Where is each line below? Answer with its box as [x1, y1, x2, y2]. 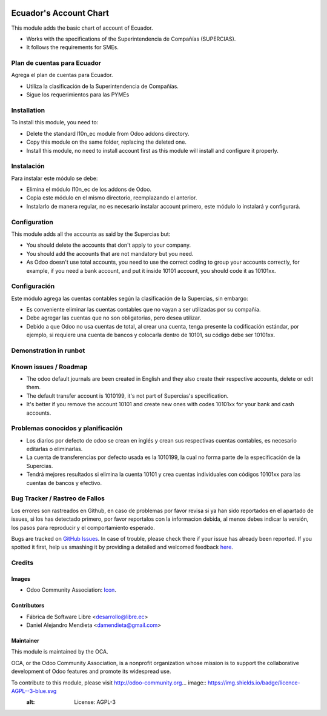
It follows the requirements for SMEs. [26, 44, 119, 51]
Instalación [11, 162, 45, 170]
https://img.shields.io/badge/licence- [207, 679, 300, 686]
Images [11, 575, 30, 582]
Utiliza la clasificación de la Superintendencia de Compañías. [26, 82, 179, 90]
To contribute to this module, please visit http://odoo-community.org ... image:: [11, 679, 206, 686]
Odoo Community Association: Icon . [26, 586, 116, 594]
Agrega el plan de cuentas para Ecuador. [11, 72, 113, 79]
